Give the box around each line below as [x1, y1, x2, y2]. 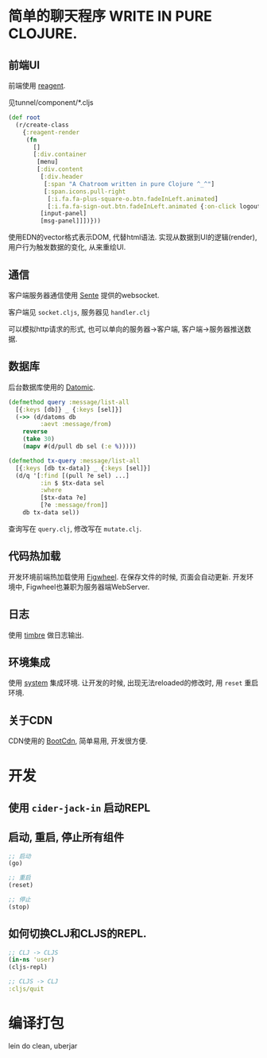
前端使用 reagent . [8, 81, 66, 90]
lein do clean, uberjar [8, 1041, 78, 1050]
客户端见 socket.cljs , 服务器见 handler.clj [8, 307, 151, 316]
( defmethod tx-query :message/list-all [8, 456, 141, 465]
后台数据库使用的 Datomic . [8, 382, 95, 392]
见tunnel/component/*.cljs [8, 98, 94, 107]
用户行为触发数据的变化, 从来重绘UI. [8, 242, 126, 252]
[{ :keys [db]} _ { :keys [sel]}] [15, 405, 123, 413]
